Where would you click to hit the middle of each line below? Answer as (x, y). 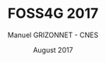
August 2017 (53, 50)
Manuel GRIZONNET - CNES (53, 35)
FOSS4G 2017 (53, 14)
